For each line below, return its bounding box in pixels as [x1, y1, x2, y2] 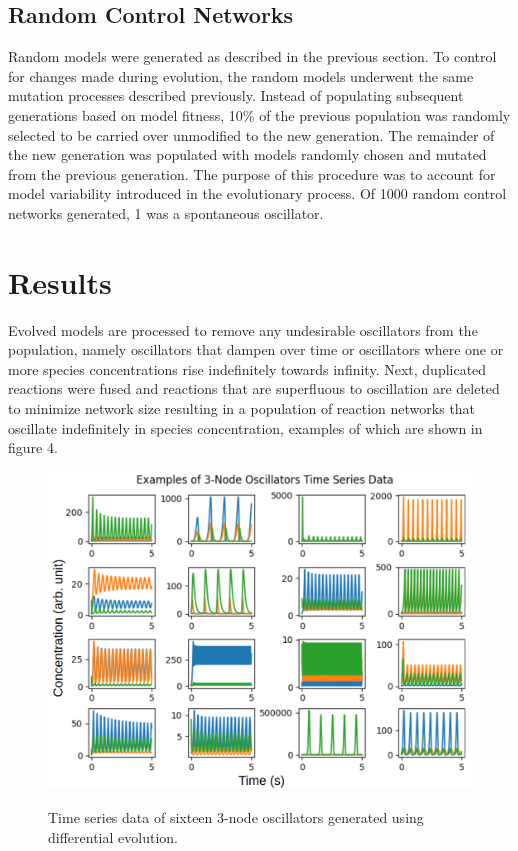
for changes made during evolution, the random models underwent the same [8, 65, 474, 86]
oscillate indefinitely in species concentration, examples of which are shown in [8, 417, 483, 438]
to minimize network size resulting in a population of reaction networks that [8, 398, 476, 419]
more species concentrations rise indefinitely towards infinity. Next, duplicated [8, 358, 487, 379]
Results [8, 261, 112, 302]
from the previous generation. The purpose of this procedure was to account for [8, 163, 496, 184]
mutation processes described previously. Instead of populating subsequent [8, 85, 464, 106]
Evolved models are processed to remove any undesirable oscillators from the [8, 319, 478, 340]
